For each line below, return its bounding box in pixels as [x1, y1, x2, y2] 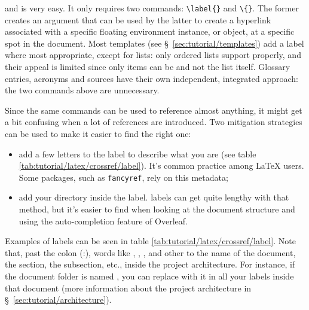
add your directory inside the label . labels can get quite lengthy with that [19, 191, 289, 203]
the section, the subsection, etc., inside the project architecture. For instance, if [5, 258, 295, 271]
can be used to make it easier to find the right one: [5, 127, 191, 139]
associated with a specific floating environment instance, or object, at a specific [5, 25, 295, 38]
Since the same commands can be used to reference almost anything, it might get [5, 104, 302, 116]
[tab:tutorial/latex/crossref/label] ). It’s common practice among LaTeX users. [19, 159, 304, 172]
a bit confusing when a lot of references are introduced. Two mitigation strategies [5, 116, 302, 128]
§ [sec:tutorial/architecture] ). [5, 293, 112, 306]
